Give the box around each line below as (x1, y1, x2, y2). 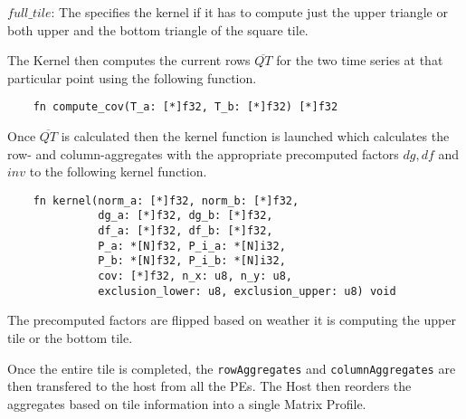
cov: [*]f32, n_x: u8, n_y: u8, (98, 270, 292, 283)
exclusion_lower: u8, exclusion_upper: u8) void (98, 284, 396, 298)
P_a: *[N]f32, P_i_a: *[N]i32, (98, 239, 286, 252)
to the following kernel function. (29, 162, 207, 181)
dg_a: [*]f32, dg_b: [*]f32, (98, 209, 273, 223)
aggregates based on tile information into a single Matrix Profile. (7, 394, 366, 413)
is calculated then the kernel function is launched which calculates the (61, 127, 450, 146)
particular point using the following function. (7, 68, 257, 87)
